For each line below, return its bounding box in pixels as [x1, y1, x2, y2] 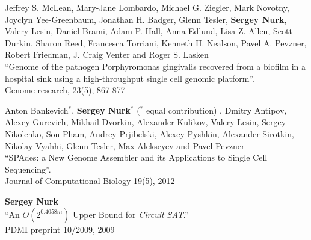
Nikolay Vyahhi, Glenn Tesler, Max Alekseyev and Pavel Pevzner [5, 139, 245, 152]
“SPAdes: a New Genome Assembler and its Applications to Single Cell [5, 151, 268, 164]
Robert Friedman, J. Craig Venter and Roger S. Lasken [5, 48, 209, 61]
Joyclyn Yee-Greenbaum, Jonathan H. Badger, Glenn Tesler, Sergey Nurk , [5, 13, 287, 25]
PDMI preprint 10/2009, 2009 [5, 223, 115, 235]
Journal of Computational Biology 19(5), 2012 [5, 174, 175, 187]
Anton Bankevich [5, 103, 69, 116]
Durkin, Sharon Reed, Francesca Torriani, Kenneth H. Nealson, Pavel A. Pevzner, [5, 36, 307, 49]
